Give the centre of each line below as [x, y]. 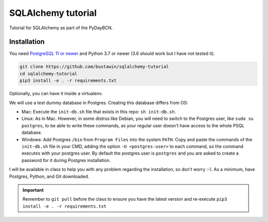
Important [33, 190]
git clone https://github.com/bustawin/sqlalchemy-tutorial [94, 67]
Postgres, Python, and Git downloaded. [49, 176]
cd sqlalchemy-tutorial [49, 74]
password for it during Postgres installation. [66, 160]
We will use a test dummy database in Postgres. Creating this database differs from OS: [99, 103]
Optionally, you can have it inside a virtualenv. [56, 94]
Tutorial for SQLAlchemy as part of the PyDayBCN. [61, 28]
